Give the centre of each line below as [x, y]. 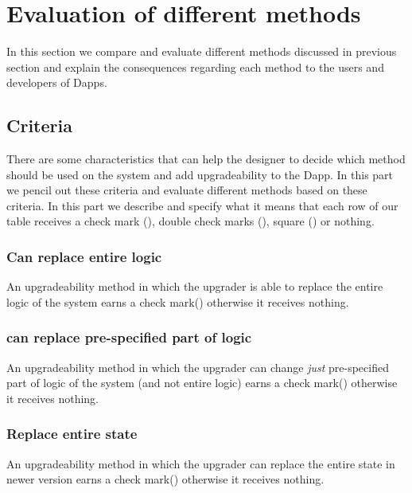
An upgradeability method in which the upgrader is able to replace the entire [195, 286]
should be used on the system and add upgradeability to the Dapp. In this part [200, 174]
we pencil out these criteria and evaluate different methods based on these [187, 190]
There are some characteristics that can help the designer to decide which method [206, 159]
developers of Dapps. [57, 82]
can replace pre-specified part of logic [129, 337]
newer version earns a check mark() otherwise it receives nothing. [165, 479]
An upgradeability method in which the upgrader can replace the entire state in [201, 463]
